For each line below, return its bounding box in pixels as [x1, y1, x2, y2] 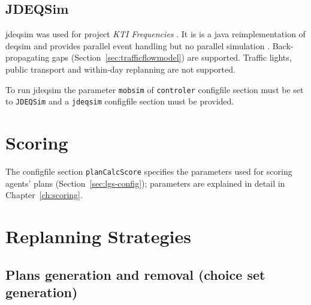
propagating [5, 51, 50, 64]
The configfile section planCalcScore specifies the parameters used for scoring [5, 165, 292, 178]
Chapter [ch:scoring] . [5, 189, 83, 201]
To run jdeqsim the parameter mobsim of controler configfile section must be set [5, 83, 304, 95]
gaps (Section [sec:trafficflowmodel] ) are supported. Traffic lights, [52, 51, 292, 64]
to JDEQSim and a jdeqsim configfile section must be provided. [5, 95, 234, 107]
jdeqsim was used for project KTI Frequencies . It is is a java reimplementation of [5, 28, 306, 40]
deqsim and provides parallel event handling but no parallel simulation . [5, 39, 270, 52]
